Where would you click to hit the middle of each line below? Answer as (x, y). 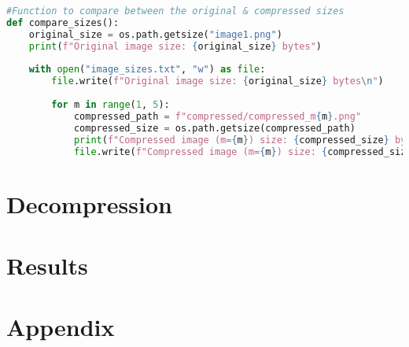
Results (47, 265)
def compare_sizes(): (63, 22)
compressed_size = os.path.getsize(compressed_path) (214, 128)
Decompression (89, 203)
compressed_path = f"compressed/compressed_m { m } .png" (217, 116)
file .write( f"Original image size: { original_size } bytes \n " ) (217, 81)
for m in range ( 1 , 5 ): (111, 105)
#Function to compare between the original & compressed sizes (175, 11)
